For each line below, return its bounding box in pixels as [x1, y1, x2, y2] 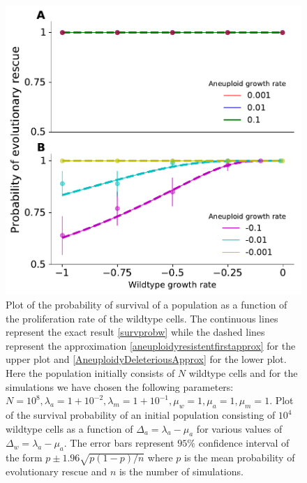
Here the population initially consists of [6, 366, 175, 380]
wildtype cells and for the [188, 366, 298, 380]
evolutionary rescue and [6, 463, 107, 478]
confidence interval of [198, 436, 290, 450]
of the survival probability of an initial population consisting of [6, 408, 276, 422]
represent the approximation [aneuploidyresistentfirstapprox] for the [6, 338, 296, 352]
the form [6, 450, 43, 465]
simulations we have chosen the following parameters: [6, 379, 234, 394]
